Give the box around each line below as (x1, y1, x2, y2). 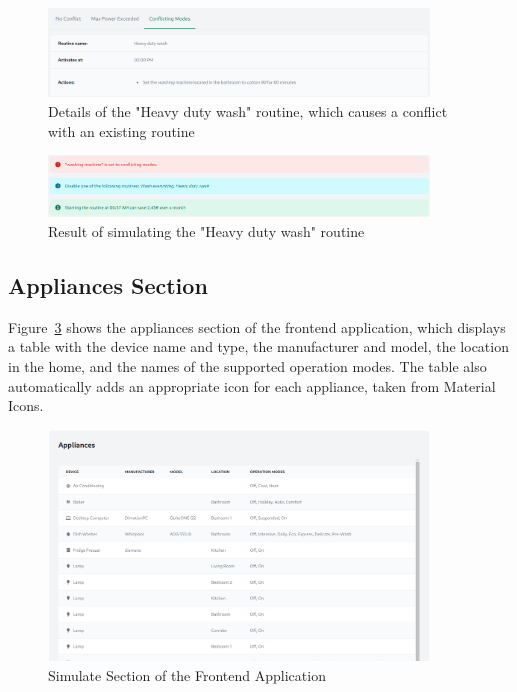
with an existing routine (48, 120, 195, 141)
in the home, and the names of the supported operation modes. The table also (8, 356, 487, 377)
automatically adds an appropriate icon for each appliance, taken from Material (8, 375, 496, 396)
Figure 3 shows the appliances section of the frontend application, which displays (8, 316, 506, 337)
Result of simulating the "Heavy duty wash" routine (48, 221, 365, 242)
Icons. (8, 395, 44, 416)
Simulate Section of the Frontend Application (48, 664, 326, 685)
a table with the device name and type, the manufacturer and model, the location (8, 336, 509, 357)
